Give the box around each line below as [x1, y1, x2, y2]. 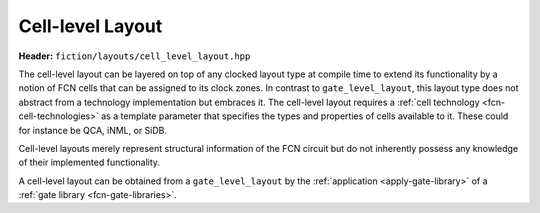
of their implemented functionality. [18, 156, 160, 169]
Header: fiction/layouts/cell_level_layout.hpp [18, 50, 251, 62]
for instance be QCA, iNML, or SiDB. [18, 124, 168, 136]
